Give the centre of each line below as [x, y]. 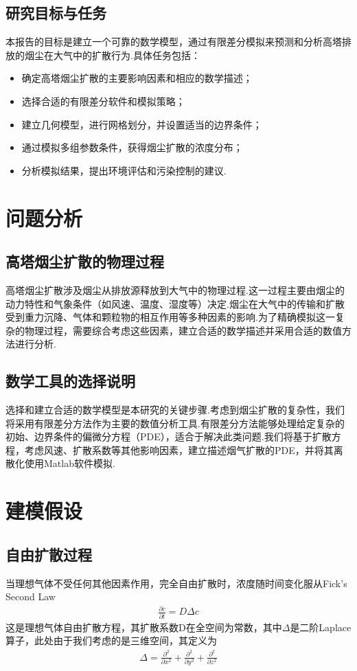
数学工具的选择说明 [70, 381]
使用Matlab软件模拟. [70, 463]
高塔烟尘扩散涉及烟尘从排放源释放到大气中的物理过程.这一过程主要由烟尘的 [175, 289]
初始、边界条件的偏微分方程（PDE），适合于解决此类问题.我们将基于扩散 [169, 436]
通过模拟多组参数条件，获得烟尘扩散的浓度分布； [132, 147]
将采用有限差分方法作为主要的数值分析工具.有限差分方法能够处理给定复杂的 [175, 423]
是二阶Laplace [321, 627]
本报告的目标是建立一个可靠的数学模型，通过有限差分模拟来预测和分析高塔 [174, 42]
